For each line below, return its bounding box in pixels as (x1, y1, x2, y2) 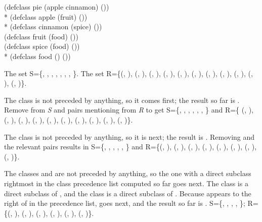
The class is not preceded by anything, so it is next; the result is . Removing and (4, 131, 255, 142)
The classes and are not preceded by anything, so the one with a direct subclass (4, 168, 251, 179)
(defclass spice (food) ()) (4, 41, 80, 51)
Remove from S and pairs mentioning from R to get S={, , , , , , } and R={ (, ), (4, 104, 254, 115)
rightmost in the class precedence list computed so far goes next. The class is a (4, 178, 248, 188)
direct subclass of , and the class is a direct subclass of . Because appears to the (4, 188, 251, 198)
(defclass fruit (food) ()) (4, 31, 78, 41)
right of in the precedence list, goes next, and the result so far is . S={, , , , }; (4, 198, 245, 208)
